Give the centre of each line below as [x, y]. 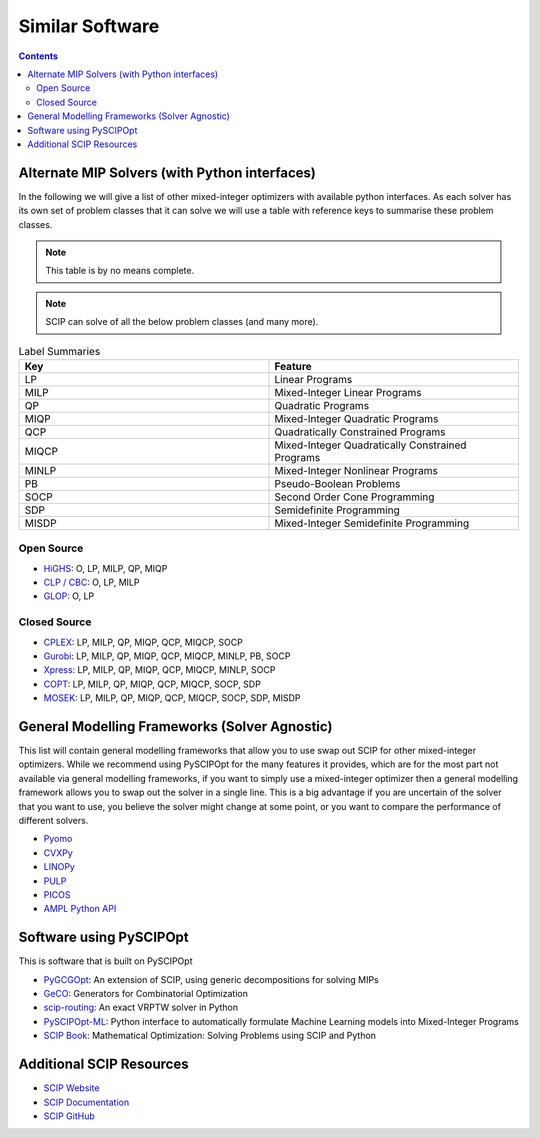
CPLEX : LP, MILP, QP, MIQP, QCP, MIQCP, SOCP [143, 642]
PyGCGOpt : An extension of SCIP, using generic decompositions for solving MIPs [211, 979]
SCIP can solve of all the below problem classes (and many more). [182, 322]
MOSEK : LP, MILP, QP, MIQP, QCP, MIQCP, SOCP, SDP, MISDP [172, 698]
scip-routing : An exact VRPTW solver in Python [141, 1007]
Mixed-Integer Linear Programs [348, 392]
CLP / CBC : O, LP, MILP [91, 582]
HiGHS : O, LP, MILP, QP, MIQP [105, 568]
